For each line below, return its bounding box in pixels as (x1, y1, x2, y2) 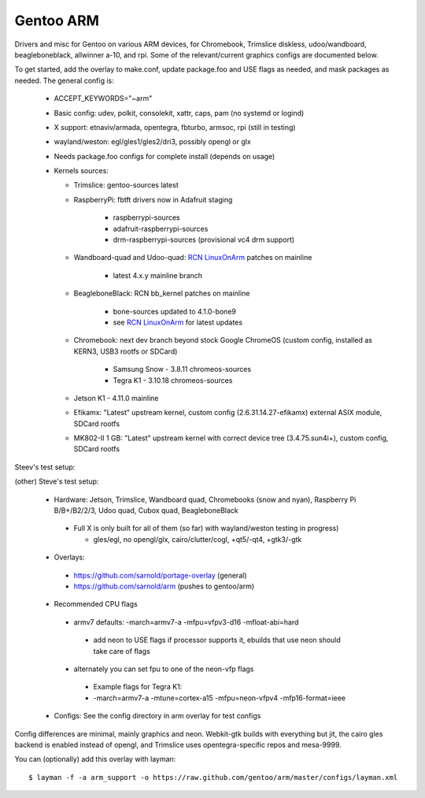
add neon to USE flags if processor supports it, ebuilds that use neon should (93, 635, 342, 645)
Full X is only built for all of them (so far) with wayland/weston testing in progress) (73, 524, 339, 533)
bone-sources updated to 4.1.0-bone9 (113, 306, 236, 316)
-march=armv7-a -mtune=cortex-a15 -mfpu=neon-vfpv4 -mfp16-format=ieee (93, 693, 346, 703)
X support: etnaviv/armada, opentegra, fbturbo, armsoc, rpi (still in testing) (54, 122, 296, 132)
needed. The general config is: (14, 76, 114, 85)
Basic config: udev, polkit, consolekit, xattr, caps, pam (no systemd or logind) (54, 108, 305, 117)
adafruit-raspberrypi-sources (113, 224, 209, 233)
